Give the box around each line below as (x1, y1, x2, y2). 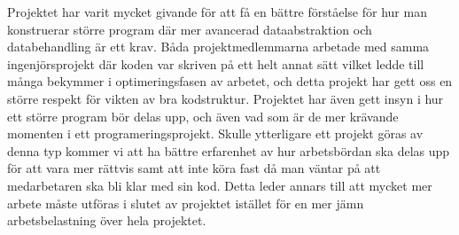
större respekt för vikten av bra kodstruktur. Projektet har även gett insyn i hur (7, 89, 444, 107)
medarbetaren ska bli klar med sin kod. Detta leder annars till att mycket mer (7, 176, 432, 194)
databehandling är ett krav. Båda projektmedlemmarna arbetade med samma (7, 37, 430, 56)
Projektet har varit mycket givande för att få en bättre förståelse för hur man (7, 3, 427, 20)
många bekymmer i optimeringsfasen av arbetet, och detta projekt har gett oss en (7, 72, 453, 90)
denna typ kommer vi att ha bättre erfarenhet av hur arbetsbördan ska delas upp (7, 141, 450, 160)
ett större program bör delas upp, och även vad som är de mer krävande (7, 106, 399, 125)
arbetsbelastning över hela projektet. (7, 211, 206, 230)
